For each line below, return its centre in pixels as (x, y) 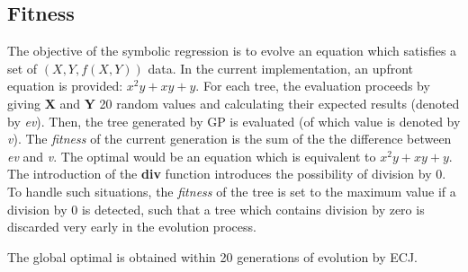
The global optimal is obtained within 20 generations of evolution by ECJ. (213, 256)
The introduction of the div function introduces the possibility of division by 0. (227, 174)
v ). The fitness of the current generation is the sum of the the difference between (229, 139)
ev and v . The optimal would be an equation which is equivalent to (192, 156)
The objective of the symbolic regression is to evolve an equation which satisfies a (232, 51)
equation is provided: (65, 86)
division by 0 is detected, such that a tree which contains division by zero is (216, 209)
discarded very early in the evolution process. (132, 227)
